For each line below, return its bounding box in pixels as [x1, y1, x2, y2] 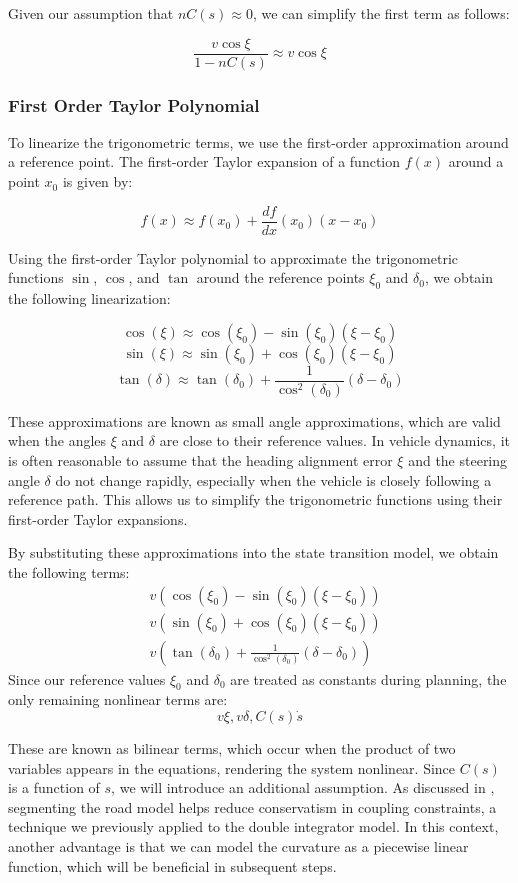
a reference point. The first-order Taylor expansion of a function [8, 151, 401, 172]
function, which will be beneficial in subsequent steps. [8, 855, 337, 876]
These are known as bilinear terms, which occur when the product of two [8, 738, 456, 758]
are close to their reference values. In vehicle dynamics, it [159, 430, 510, 451]
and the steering [408, 449, 508, 470]
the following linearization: [8, 288, 171, 309]
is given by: [62, 171, 133, 192]
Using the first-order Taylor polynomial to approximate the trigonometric [8, 247, 459, 268]
